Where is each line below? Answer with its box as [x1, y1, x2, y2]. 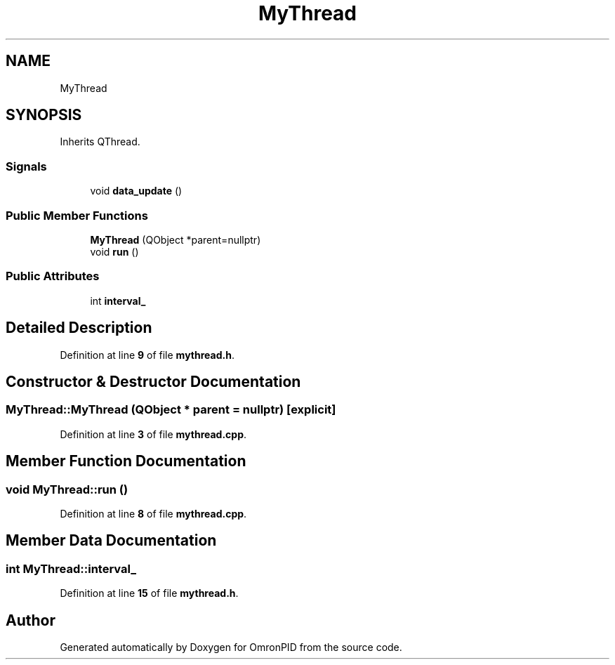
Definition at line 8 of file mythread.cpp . [60, 507, 247, 520]
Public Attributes [6, 269, 100, 284]
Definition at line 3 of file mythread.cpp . [60, 428, 247, 440]
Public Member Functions [6, 208, 148, 223]
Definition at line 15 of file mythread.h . [60, 587, 239, 600]
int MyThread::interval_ [6, 561, 136, 576]
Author [6, 611, 55, 629]
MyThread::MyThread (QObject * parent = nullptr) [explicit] [6, 402, 336, 417]
